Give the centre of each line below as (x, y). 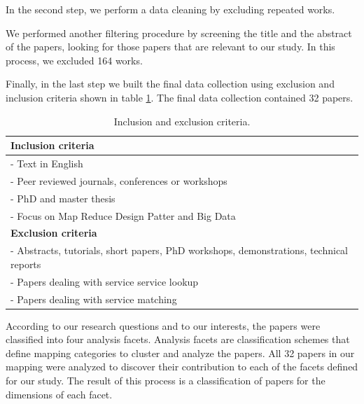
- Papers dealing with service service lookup (105, 281)
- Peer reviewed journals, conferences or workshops (119, 180)
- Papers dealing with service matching (94, 299)
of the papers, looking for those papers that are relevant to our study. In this (170, 47)
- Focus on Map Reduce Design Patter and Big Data (123, 215)
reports (26, 264)
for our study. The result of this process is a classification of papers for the (166, 380)
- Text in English (47, 163)
